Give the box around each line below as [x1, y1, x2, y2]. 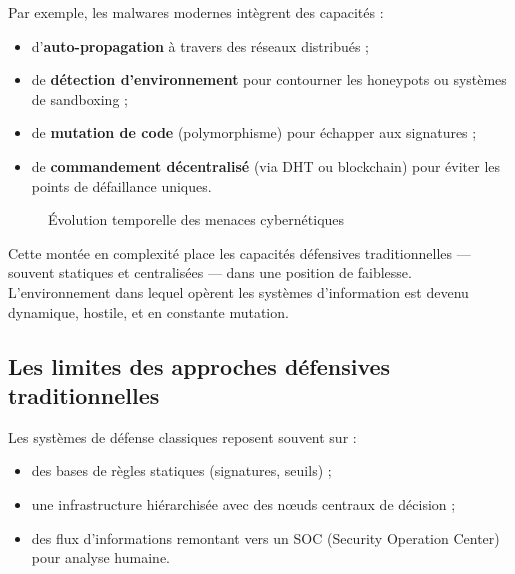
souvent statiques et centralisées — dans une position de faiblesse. [8, 262, 412, 283]
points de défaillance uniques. [31, 175, 212, 196]
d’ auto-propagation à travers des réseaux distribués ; [31, 35, 370, 56]
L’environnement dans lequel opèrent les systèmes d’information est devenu [8, 281, 469, 302]
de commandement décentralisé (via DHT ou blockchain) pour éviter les [31, 155, 501, 176]
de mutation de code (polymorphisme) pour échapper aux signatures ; [31, 122, 477, 143]
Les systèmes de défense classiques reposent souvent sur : [8, 426, 357, 447]
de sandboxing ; [31, 88, 128, 109]
